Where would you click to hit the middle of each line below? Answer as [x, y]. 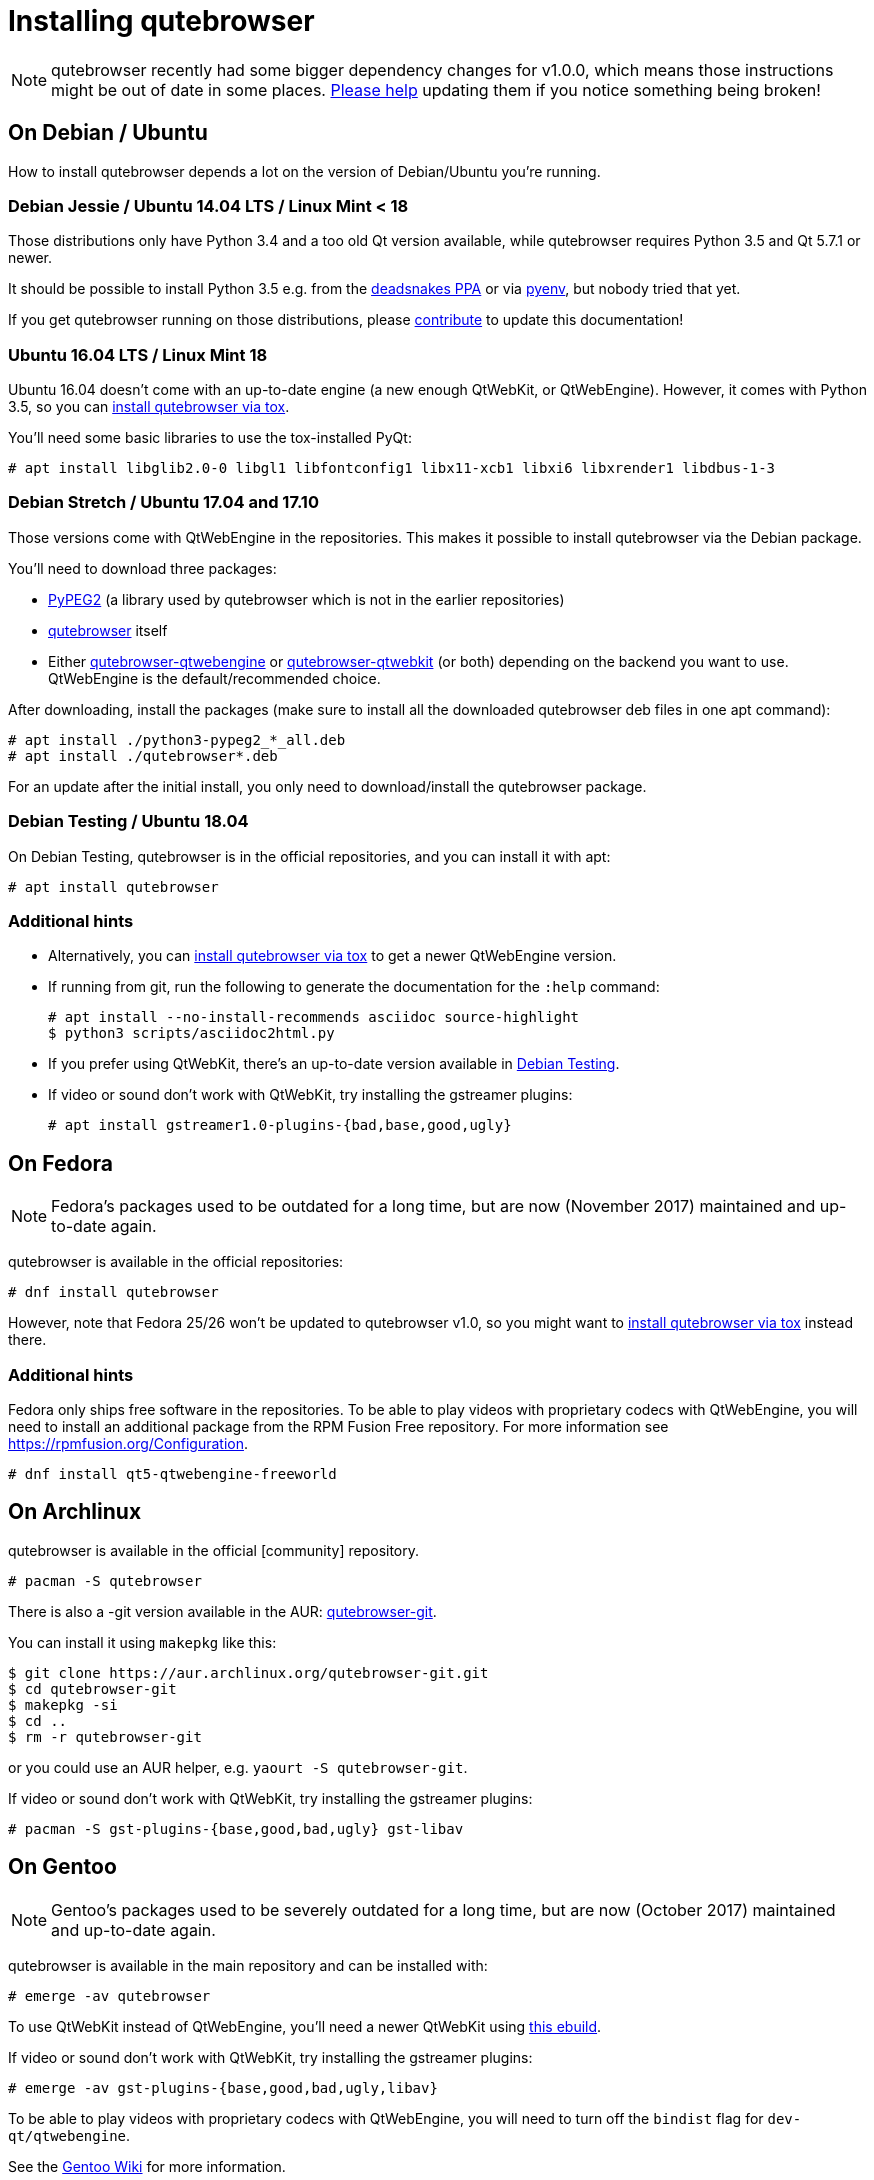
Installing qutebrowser [161, 21]
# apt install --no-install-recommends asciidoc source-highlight [314, 1017]
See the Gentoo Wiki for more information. [147, 2166]
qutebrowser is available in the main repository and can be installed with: [248, 1965]
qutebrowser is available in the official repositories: [176, 1262]
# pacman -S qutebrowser [105, 1580]
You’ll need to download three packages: [142, 568]
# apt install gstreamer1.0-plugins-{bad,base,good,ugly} [280, 1125]
